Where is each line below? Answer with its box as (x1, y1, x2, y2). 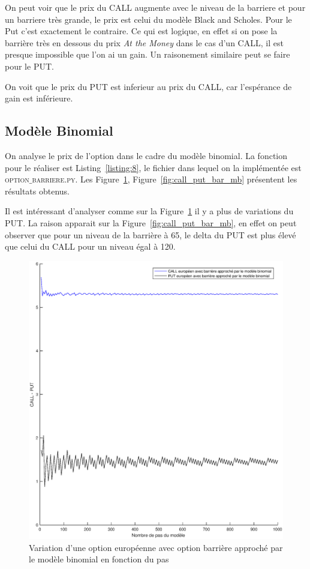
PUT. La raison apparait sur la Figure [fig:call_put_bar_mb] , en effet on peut (5, 216, 297, 229)
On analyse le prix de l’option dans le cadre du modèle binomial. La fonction (5, 149, 288, 161)
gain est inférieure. (5, 92, 73, 104)
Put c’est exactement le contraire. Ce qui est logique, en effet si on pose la (5, 25, 278, 37)
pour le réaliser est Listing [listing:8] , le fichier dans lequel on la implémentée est (5, 161, 302, 173)
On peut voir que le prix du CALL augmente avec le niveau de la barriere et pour (5, 1, 306, 13)
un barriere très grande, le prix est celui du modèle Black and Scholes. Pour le (5, 13, 292, 25)
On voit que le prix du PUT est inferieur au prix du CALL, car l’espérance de (5, 80, 292, 92)
